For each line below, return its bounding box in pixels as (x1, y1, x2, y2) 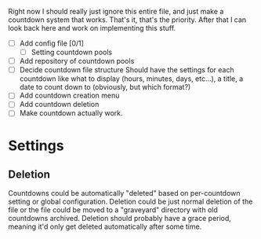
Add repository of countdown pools (19, 57, 135, 66)
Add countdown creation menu (19, 90, 120, 101)
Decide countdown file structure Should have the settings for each (19, 65, 234, 75)
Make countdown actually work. (19, 108, 123, 118)
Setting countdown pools (31, 47, 112, 57)
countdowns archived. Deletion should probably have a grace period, (8, 214, 231, 223)
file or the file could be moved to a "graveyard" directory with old (8, 205, 218, 215)
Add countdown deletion (19, 100, 100, 109)
